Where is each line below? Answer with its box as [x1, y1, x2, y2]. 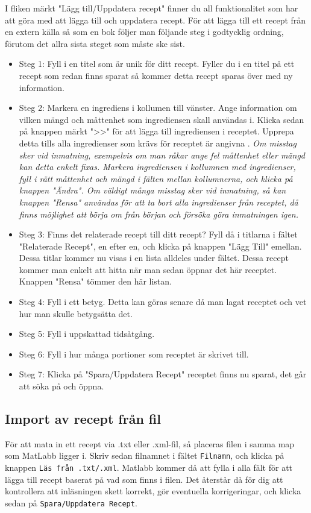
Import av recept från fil [5, 409, 161, 428]
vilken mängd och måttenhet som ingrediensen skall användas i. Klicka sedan [19, 113, 304, 125]
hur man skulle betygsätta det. [19, 307, 133, 319]
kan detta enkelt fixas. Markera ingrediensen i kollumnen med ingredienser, [19, 160, 296, 173]
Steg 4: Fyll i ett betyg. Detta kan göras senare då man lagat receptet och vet [19, 295, 307, 308]
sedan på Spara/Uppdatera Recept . [5, 496, 137, 509]
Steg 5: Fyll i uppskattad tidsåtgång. [19, 327, 155, 340]
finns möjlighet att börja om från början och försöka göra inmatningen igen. [19, 207, 298, 220]
